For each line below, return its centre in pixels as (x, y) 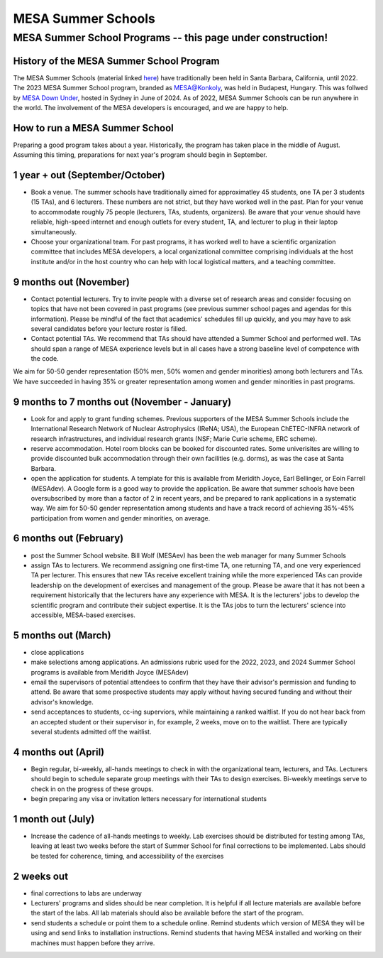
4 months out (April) (59, 752)
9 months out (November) (72, 282)
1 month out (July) (54, 819)
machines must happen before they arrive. (93, 943)
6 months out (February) (68, 539)
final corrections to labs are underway (86, 893)
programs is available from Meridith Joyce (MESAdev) (110, 672)
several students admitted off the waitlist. (91, 731)
